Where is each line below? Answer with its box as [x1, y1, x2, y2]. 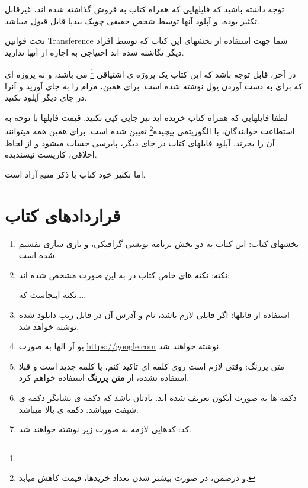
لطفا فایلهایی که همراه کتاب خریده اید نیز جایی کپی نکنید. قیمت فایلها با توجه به [5, 111, 288, 123]
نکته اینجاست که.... [18, 288, 86, 301]
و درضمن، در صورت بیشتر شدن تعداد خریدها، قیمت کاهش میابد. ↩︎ [18, 471, 256, 484]
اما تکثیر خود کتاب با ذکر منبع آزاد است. [5, 168, 146, 180]
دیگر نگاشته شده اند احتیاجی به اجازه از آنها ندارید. [5, 46, 184, 58]
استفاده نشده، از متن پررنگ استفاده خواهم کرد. [18, 371, 190, 384]
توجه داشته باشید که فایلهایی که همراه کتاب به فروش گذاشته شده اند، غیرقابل [5, 3, 284, 15]
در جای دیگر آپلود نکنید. [5, 91, 87, 104]
